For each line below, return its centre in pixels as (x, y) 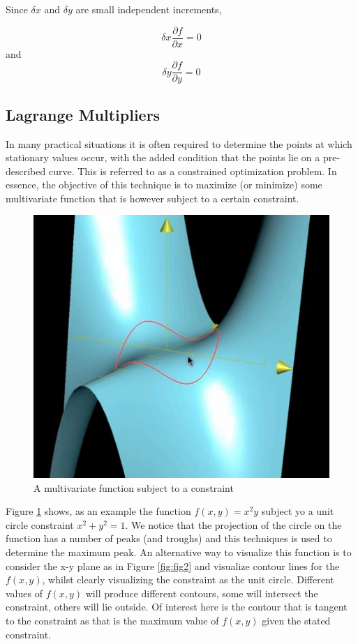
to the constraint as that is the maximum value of (112, 621)
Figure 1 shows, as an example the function (98, 511)
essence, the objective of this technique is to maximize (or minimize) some (164, 185)
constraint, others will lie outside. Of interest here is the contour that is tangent (177, 607)
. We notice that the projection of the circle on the (233, 524)
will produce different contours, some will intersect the (202, 593)
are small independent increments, (149, 9)
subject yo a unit (298, 511)
